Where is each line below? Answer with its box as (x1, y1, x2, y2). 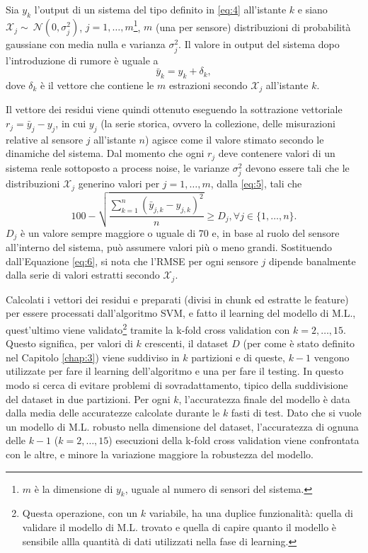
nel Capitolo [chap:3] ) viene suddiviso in (6, 349, 180, 364)
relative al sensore (6, 132, 84, 146)
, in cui (55, 116, 86, 131)
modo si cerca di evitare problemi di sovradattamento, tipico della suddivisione (6, 378, 348, 392)
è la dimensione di (34, 481, 113, 496)
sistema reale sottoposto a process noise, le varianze (6, 160, 229, 175)
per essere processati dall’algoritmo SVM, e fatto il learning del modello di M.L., (6, 305, 356, 320)
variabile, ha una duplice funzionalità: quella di (149, 506, 353, 520)
